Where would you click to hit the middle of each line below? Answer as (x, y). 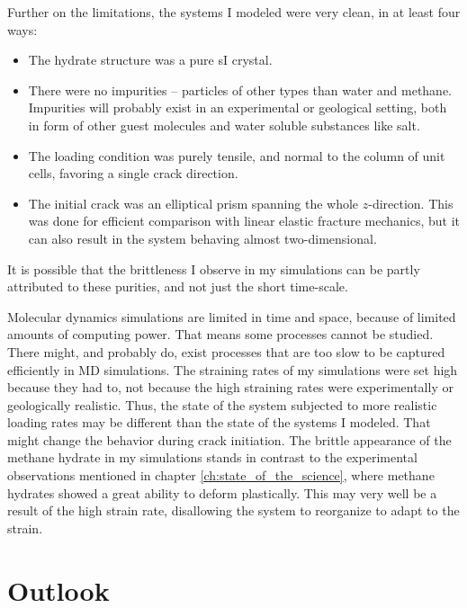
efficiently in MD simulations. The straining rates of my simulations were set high (233, 369)
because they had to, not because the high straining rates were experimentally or (230, 387)
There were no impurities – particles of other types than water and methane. (240, 89)
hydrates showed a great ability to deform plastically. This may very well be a (222, 492)
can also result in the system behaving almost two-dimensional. (202, 238)
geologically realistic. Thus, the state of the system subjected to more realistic (222, 404)
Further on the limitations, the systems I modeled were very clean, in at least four (234, 12)
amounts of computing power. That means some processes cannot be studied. (220, 334)
